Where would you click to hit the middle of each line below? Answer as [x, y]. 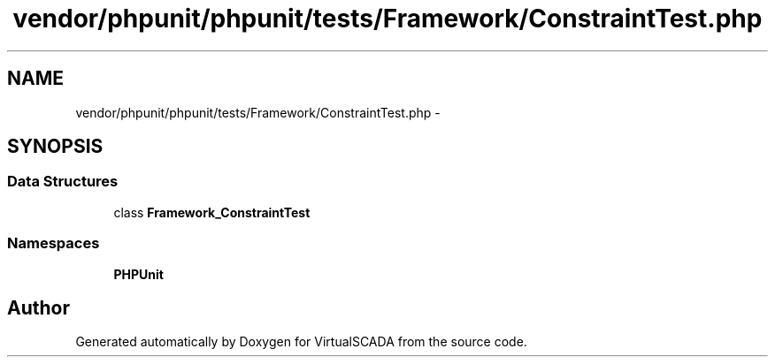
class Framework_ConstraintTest [212, 212]
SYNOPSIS [55, 147]
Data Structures [63, 182]
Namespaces [54, 243]
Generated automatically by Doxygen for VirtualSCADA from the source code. [301, 342]
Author [38, 307]
